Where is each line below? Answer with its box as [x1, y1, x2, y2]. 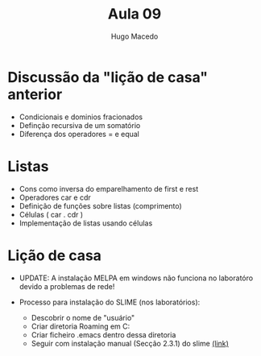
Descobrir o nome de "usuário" [31, 313, 135, 322]
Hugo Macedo [110, 31, 159, 41]
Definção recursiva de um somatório [19, 120, 141, 130]
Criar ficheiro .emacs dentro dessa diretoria [31, 329, 176, 339]
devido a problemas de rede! [19, 281, 115, 291]
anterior [7, 85, 63, 103]
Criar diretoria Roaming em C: [31, 321, 130, 331]
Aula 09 [107, 5, 162, 23]
